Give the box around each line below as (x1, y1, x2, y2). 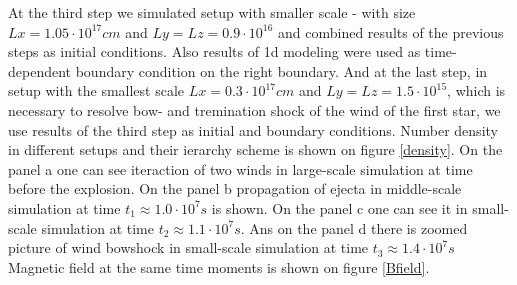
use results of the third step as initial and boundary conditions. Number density (8, 119, 498, 140)
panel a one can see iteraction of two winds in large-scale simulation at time (8, 158, 473, 179)
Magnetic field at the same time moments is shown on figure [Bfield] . (8, 256, 430, 277)
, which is (447, 80, 506, 101)
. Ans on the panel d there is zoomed (240, 217, 468, 238)
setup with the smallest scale (8, 80, 185, 101)
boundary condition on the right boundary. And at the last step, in (75, 60, 488, 81)
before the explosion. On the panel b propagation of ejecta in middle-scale (8, 178, 462, 199)
